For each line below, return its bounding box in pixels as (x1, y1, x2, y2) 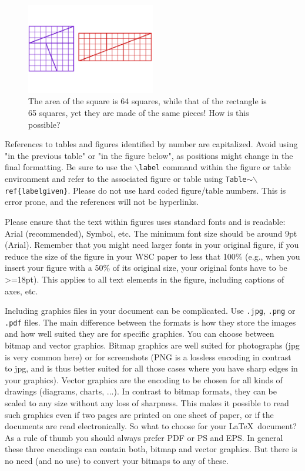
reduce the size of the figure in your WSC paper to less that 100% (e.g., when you (5, 250, 300, 262)
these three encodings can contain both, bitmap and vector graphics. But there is (5, 443, 297, 455)
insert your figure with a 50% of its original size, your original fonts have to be (5, 261, 287, 274)
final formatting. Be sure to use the (5, 161, 132, 173)
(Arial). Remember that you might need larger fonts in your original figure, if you (5, 238, 299, 251)
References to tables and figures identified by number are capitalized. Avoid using (5, 138, 298, 150)
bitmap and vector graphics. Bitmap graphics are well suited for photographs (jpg (5, 339, 300, 351)
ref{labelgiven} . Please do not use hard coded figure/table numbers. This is (5, 184, 286, 196)
